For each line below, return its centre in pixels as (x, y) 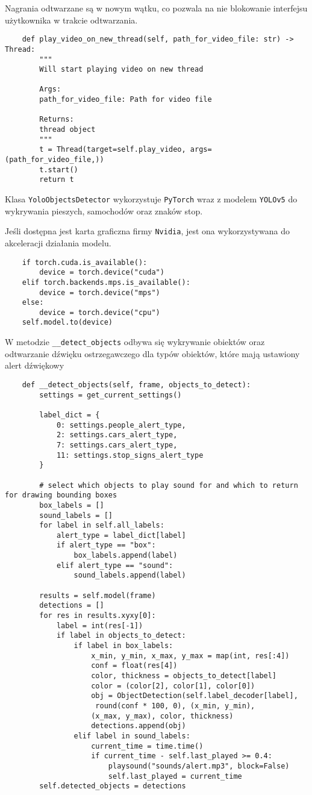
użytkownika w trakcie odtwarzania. (71, 20)
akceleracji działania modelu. (58, 242)
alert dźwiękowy (35, 365)
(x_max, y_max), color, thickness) (162, 716)
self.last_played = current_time (175, 776)
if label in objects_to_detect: (121, 636)
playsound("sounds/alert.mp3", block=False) (199, 766)
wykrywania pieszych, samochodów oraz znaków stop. (104, 210)
